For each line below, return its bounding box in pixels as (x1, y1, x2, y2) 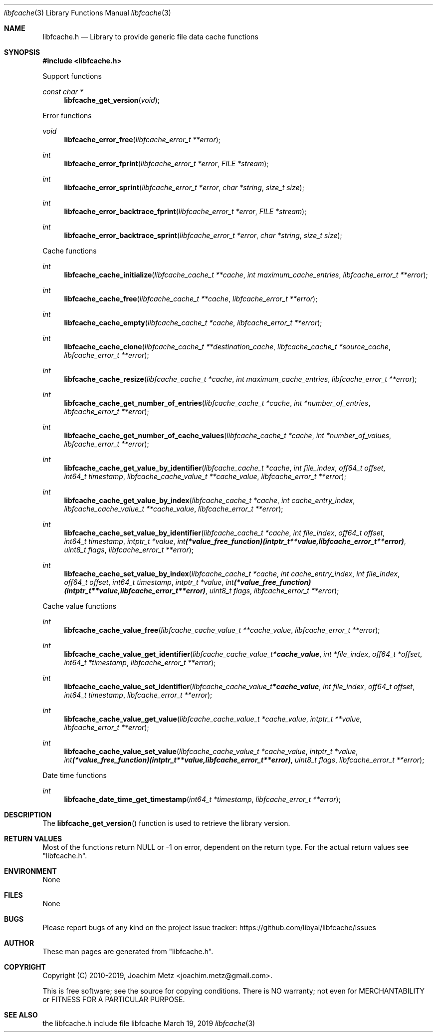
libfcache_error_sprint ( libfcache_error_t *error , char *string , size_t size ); (64, 183, 304, 192)
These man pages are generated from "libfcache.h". (42, 947, 214, 956)
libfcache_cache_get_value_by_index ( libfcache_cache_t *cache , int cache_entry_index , (64, 496, 355, 505)
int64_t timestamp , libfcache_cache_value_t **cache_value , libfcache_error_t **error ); (64, 472, 346, 481)
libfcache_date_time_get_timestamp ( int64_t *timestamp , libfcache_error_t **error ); (64, 795, 341, 803)
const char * (42, 87, 84, 96)
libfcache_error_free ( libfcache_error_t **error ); (64, 135, 221, 144)
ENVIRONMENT (4, 867, 57, 875)
